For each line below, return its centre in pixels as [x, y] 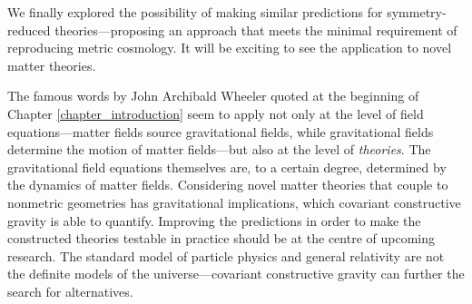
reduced [29, 29]
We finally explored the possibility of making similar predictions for [195, 12]
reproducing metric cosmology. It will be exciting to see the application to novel [230, 48]
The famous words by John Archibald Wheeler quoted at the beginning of [213, 96]
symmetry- [417, 12]
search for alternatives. [70, 291]
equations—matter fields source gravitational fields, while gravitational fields [221, 131]
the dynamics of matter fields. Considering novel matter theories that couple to [228, 185]
